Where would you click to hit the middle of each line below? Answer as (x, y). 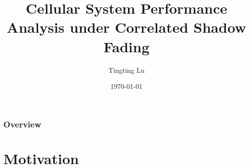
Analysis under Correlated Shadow (126, 27)
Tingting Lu (126, 70)
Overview (22, 124)
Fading (126, 46)
